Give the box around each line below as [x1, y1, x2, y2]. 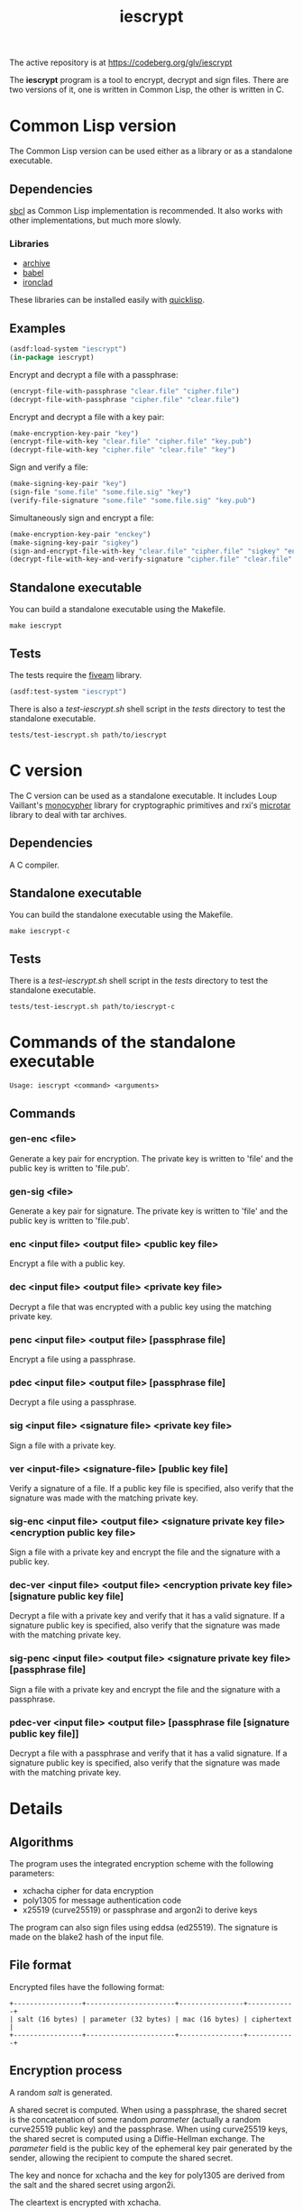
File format [9, 1958, 72, 1973]
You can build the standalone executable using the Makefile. [9, 909, 234, 921]
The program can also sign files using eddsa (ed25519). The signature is [9, 1922, 278, 1933]
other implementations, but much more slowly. [9, 215, 182, 225]
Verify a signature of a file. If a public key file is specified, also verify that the [9, 1482, 294, 1493]
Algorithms [9, 1834, 74, 1849]
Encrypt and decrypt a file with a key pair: [9, 411, 165, 422]
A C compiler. [9, 859, 60, 870]
